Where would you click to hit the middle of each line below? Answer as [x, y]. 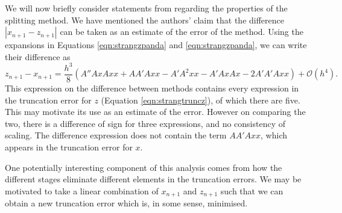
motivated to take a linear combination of [82, 190]
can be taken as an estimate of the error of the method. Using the [182, 32]
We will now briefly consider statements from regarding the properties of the [146, 8]
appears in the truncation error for [69, 147]
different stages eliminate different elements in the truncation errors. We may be [153, 179]
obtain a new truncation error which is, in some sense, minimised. [126, 203]
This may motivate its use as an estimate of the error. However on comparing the [155, 112]
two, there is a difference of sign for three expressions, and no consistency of [145, 123]
